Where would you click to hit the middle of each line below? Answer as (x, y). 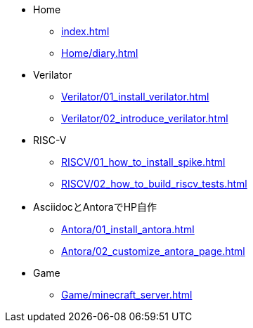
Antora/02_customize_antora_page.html (153, 251)
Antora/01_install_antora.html (128, 229)
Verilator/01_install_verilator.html (135, 97)
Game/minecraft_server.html (127, 295)
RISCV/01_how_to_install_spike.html (143, 162)
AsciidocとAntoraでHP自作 (95, 207)
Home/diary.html (100, 53)
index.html (85, 31)
